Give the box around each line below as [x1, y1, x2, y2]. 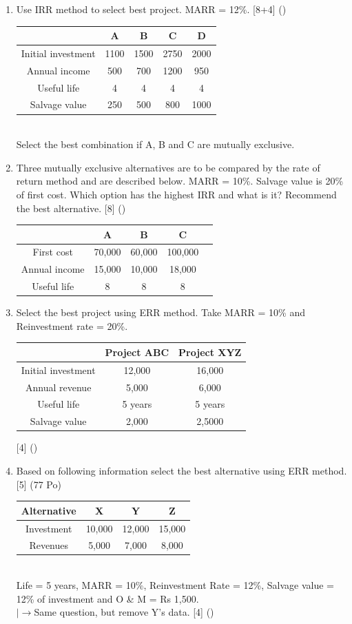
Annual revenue [25, 379, 92, 394]
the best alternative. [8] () [16, 200, 126, 215]
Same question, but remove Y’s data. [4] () [34, 605, 214, 619]
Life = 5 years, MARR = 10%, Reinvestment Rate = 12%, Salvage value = [16, 578, 334, 592]
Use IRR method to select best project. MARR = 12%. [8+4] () [16, 2, 287, 16]
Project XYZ [178, 344, 242, 359]
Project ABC [105, 344, 169, 359]
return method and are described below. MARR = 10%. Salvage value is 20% [16, 174, 344, 188]
